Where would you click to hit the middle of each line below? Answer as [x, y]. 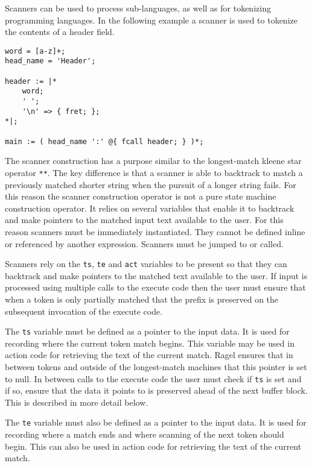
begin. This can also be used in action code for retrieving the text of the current [153, 446]
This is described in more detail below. [77, 402]
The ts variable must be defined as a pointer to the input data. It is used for [147, 331]
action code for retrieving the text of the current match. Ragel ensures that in [149, 355]
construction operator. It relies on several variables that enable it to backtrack [150, 208]
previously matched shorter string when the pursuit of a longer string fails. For [151, 184]
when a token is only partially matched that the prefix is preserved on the [142, 299]
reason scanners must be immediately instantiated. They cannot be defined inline [155, 231]
